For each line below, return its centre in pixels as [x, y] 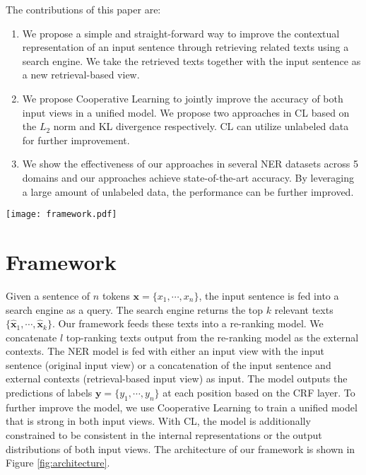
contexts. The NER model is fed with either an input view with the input [165, 351]
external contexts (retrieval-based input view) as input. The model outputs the [177, 379]
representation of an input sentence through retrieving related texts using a [185, 47]
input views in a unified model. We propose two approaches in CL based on [186, 112]
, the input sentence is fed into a [269, 295]
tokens [116, 295]
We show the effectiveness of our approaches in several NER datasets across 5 [190, 164]
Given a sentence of [48, 295]
